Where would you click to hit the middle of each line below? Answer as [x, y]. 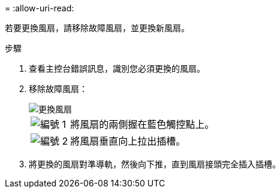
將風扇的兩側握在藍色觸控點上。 [142, 124]
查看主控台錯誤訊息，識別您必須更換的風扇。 [117, 68]
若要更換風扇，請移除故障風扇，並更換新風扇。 [97, 28]
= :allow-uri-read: [40, 8]
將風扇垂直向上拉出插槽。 [128, 141]
